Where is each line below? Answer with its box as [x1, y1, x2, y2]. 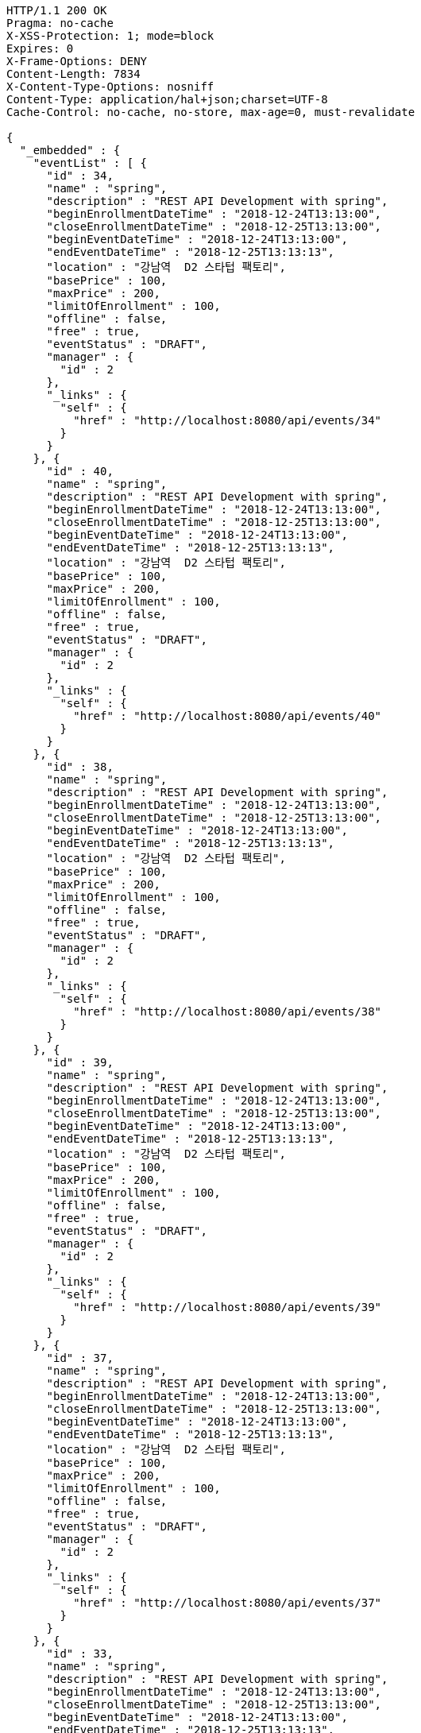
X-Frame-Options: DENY [6, 55, 148, 68]
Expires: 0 [6, 42, 74, 55]
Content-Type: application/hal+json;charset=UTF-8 [6, 93, 328, 106]
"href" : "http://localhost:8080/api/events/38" [73, 1005, 382, 1018]
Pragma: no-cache [6, 17, 114, 29]
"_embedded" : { [19, 144, 121, 157]
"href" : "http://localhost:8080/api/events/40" [73, 710, 382, 722]
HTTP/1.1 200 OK [6, 4, 107, 17]
